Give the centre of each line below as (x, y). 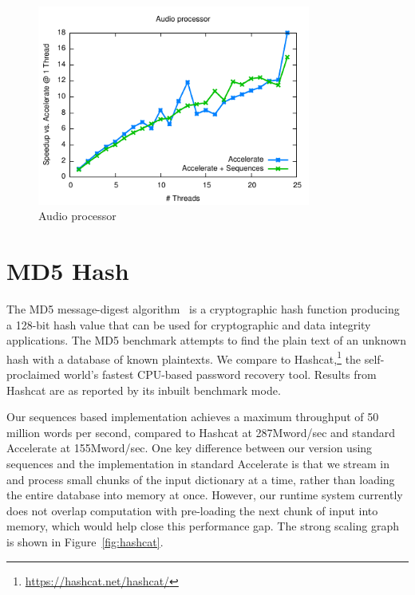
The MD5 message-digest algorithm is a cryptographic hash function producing (203, 309)
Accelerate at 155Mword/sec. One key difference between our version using (190, 448)
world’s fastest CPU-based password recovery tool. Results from (220, 374)
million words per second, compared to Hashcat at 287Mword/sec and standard (201, 432)
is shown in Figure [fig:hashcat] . (85, 542)
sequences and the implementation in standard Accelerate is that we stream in (198, 464)
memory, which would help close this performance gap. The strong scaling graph (203, 526)
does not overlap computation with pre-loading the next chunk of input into (192, 510)
